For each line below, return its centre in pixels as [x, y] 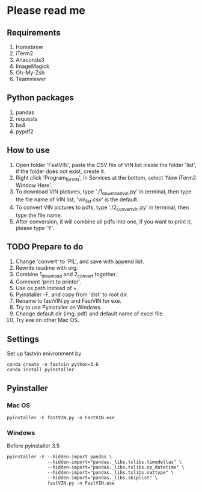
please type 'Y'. [35, 228]
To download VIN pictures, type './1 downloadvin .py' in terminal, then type [103, 193]
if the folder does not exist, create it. [60, 171]
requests [26, 118]
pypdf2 [24, 131]
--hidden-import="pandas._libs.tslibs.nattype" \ [110, 473]
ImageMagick [32, 66]
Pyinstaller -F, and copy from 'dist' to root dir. [72, 294]
